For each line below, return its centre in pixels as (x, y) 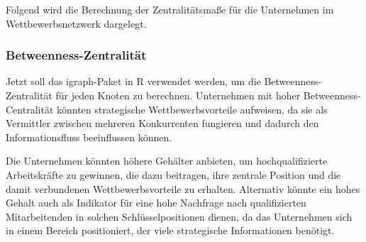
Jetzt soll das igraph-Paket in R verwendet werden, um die (133, 81)
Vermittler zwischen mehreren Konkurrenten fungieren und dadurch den (162, 123)
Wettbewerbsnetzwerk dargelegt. (76, 23)
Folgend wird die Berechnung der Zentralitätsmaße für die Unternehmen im (170, 9)
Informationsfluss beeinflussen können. (89, 137)
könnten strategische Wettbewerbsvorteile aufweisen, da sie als (192, 109)
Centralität (30, 109)
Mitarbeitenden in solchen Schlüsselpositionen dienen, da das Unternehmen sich (179, 216)
